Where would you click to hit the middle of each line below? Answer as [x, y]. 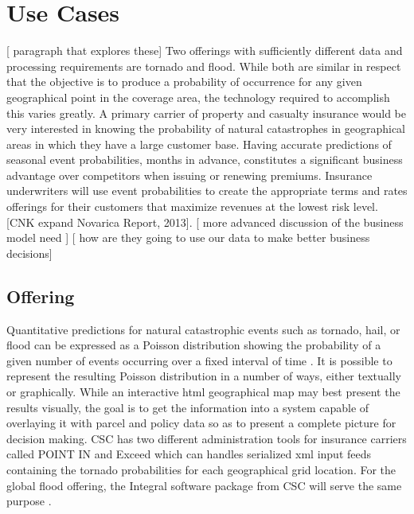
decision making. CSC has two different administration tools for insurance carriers [207, 438]
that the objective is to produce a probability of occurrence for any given [184, 82]
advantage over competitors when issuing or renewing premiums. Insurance [189, 175]
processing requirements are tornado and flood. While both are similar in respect [204, 66]
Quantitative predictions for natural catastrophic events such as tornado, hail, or [203, 329]
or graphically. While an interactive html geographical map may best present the [203, 392]
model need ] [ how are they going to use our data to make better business [188, 238]
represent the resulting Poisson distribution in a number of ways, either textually [204, 376]
